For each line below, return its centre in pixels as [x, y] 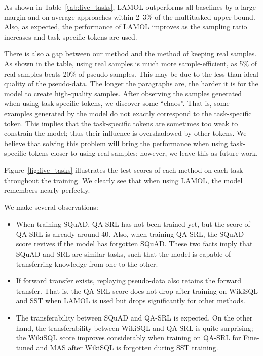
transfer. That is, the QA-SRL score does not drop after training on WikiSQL [137, 290]
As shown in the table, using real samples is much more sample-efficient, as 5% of [131, 63]
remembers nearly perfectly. [47, 190]
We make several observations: [51, 207]
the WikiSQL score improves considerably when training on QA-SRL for [128, 337]
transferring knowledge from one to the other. [87, 263]
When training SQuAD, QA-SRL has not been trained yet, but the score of [133, 224]
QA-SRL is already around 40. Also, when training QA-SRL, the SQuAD [130, 234]
